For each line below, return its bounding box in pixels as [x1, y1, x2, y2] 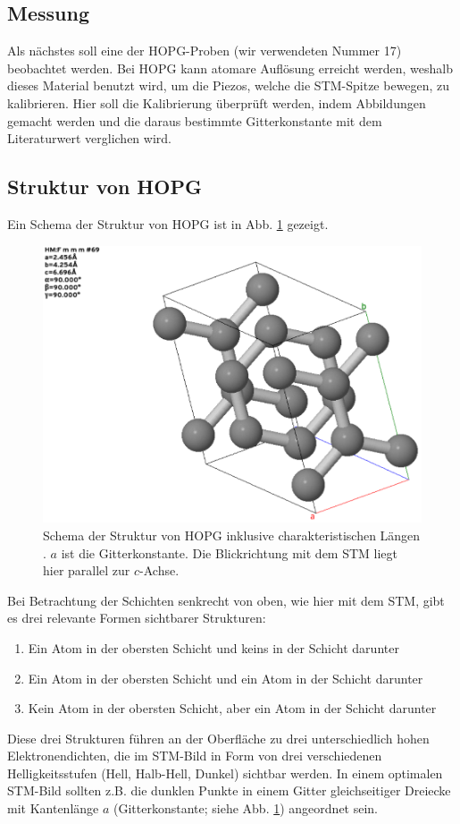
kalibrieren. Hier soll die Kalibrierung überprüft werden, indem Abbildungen [7, 93, 426, 112]
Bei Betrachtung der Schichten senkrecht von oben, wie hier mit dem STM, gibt [7, 590, 445, 609]
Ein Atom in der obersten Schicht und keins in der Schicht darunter [28, 638, 399, 657]
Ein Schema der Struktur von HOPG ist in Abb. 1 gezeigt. [7, 214, 329, 233]
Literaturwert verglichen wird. [7, 129, 171, 148]
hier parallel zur [43, 561, 130, 580]
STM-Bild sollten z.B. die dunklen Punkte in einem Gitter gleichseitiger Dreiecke [7, 781, 451, 800]
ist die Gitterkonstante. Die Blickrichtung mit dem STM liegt [61, 543, 398, 562]
